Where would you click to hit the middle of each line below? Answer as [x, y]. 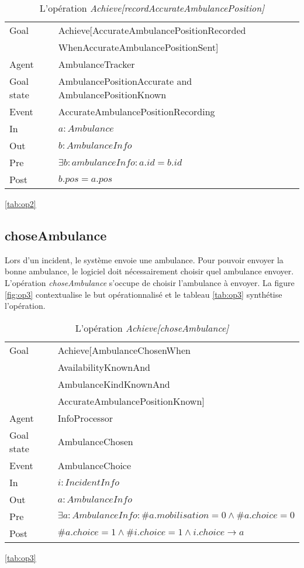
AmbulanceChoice [94, 465]
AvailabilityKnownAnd [104, 367]
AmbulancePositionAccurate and [125, 81]
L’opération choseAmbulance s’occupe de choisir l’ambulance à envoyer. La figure [150, 282]
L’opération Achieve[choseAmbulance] [152, 328]
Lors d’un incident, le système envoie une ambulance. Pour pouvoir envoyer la [144, 259]
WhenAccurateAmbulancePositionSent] [138, 47]
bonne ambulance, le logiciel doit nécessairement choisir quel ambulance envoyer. [149, 271]
